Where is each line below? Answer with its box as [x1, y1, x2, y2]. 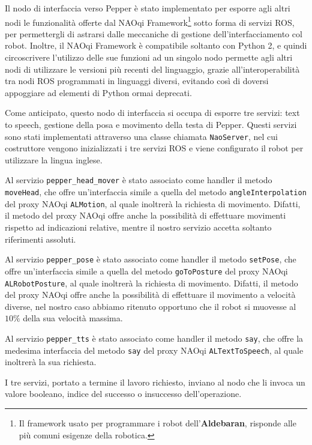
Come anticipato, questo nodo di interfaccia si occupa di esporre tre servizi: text [5, 106, 300, 119]
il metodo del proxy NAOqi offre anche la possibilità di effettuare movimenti [5, 209, 286, 222]
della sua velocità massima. [23, 312, 123, 324]
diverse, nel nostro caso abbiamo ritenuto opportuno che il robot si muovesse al [5, 300, 296, 312]
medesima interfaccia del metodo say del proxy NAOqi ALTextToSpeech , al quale [5, 344, 304, 356]
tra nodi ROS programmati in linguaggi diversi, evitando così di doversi [5, 74, 269, 87]
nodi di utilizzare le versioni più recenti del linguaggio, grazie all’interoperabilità [5, 62, 300, 75]
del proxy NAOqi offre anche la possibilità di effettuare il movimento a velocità [5, 288, 296, 301]
